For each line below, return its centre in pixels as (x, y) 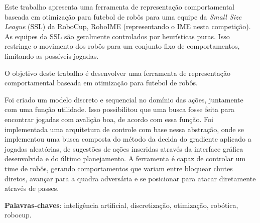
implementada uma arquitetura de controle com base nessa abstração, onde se (124, 129)
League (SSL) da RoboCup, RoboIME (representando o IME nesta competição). (128, 26)
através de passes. (32, 188)
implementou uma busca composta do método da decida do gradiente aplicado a (128, 139)
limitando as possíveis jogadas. (52, 55)
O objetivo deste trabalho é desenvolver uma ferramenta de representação (117, 73)
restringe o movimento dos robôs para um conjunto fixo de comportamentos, (122, 46)
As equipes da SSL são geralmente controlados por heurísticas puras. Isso (117, 36)
